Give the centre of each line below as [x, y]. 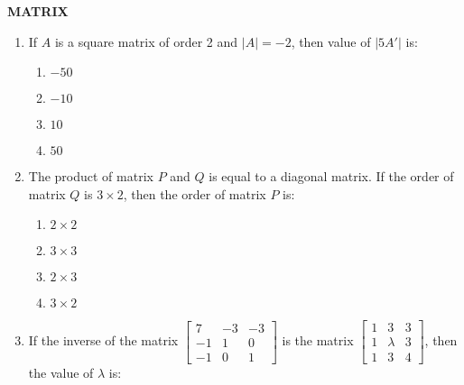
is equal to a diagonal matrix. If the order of [331, 176]
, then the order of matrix [195, 193]
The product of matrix [91, 176]
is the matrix [318, 340]
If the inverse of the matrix [103, 340]
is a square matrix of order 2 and [146, 41]
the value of [61, 373]
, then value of [331, 41]
